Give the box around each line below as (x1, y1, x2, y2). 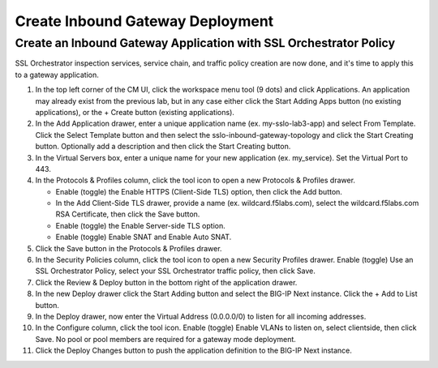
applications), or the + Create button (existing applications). (35, 107, 235, 117)
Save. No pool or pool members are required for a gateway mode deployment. (35, 334, 296, 344)
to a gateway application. (15, 70, 99, 79)
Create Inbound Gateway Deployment (15, 12, 274, 30)
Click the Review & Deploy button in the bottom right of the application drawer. (35, 277, 298, 287)
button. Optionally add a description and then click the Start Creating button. (35, 142, 291, 152)
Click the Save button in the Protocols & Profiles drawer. (35, 243, 222, 253)
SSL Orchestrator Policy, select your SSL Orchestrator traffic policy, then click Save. (35, 266, 316, 276)
